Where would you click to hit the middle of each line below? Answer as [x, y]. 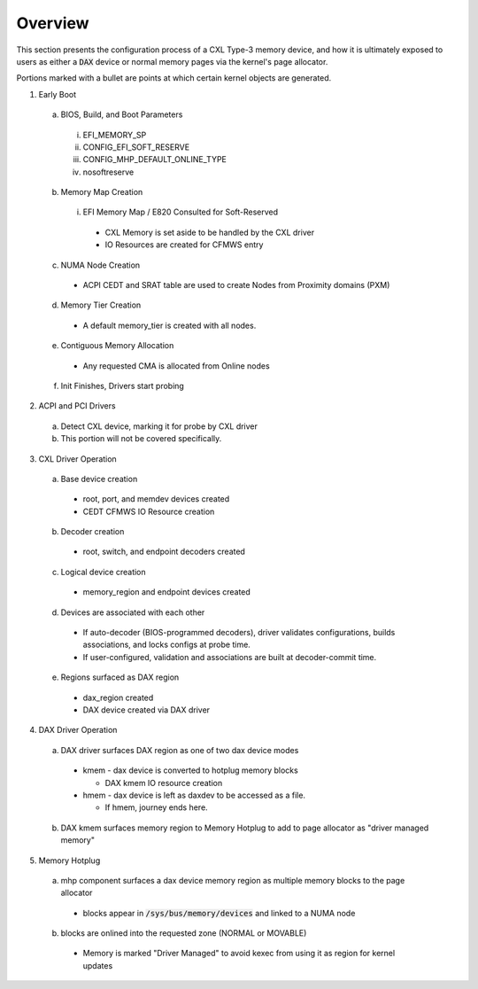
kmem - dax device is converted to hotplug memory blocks [190, 770]
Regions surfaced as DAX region [120, 677]
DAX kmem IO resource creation [164, 783]
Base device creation [99, 479]
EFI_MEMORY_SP [115, 135]
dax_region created [118, 697]
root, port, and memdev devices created [156, 499]
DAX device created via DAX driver [146, 710]
